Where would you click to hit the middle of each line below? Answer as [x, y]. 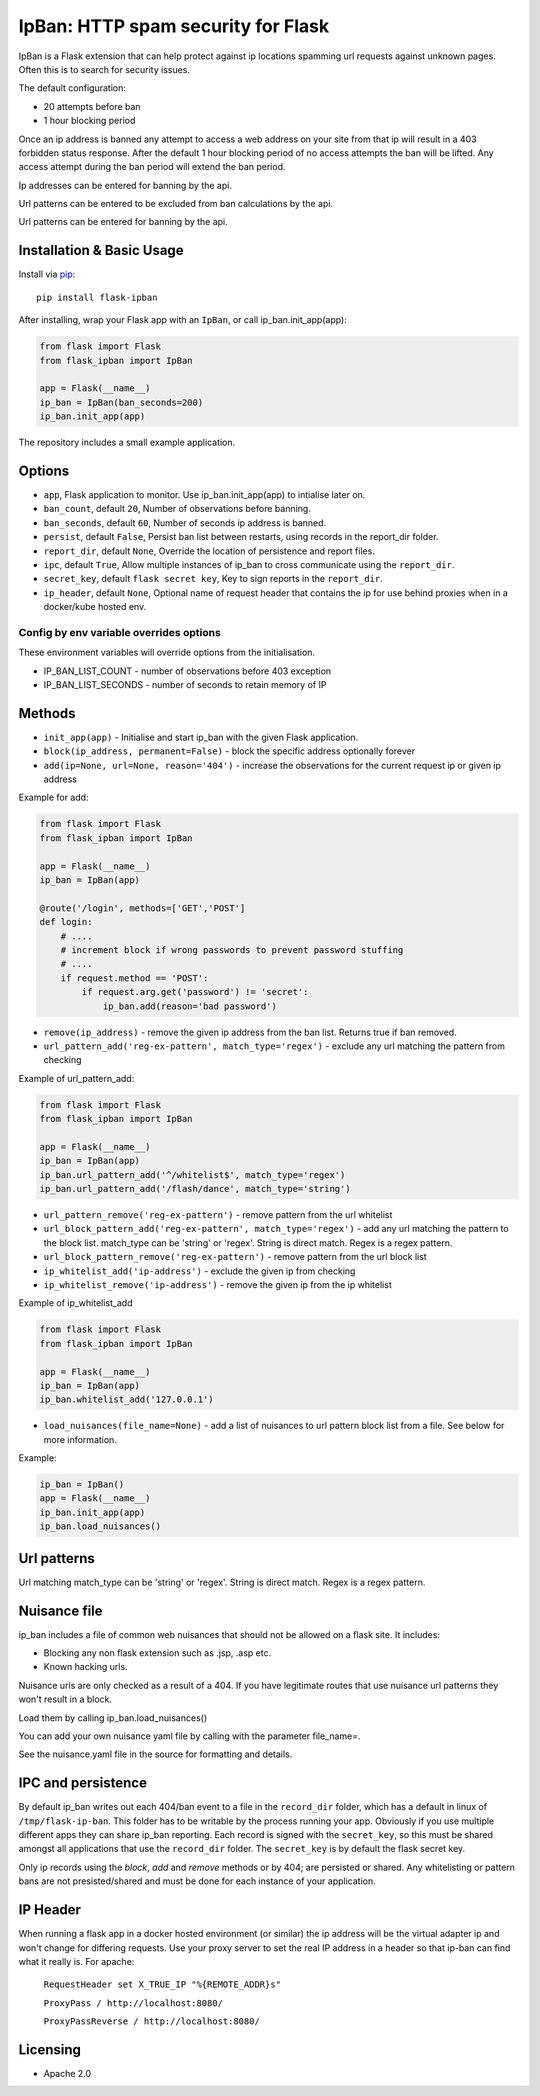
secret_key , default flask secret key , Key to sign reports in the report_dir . [213, 579]
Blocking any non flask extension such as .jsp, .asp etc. [157, 1653]
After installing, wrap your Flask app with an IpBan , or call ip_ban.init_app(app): [182, 320]
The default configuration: [72, 88]
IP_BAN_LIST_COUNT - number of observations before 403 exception [187, 671]
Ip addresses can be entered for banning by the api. [125, 185]
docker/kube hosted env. [95, 607]
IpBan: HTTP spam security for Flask [174, 26]
